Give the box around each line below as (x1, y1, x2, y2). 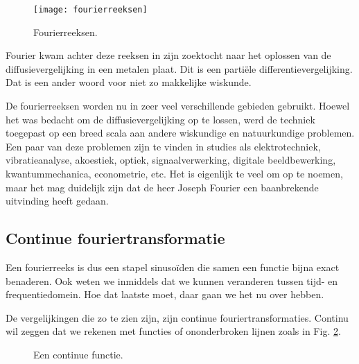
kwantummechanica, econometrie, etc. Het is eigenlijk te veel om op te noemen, (6, 166, 343, 180)
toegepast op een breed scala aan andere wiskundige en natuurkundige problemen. (6, 125, 355, 140)
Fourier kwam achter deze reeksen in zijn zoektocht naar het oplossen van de (6, 48, 331, 62)
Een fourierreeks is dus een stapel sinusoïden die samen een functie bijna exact (6, 259, 340, 274)
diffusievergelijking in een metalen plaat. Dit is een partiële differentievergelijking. (6, 61, 353, 76)
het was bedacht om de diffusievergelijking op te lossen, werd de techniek (6, 112, 315, 126)
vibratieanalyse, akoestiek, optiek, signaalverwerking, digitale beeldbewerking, (6, 153, 336, 167)
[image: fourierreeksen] (33, 5, 148, 15)
